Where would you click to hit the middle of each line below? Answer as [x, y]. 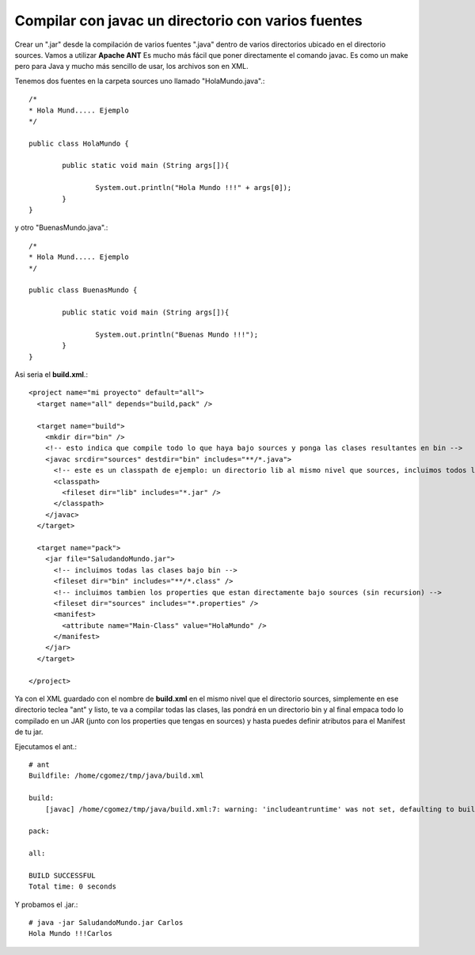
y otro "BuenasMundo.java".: [61, 228]
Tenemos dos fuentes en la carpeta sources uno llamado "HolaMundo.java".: [140, 81]
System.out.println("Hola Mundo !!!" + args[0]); [194, 188]
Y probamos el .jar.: [46, 904]
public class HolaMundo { [79, 143]
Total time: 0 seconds [73, 887]
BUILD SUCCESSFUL [62, 875]
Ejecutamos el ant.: [46, 746]
